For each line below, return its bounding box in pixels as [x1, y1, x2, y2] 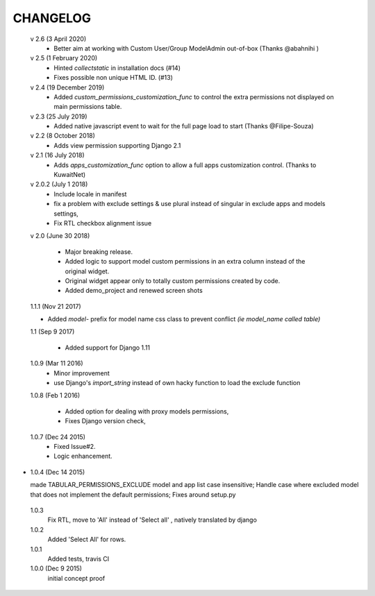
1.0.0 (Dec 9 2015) [30, 564, 83, 572]
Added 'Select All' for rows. [47, 535, 126, 544]
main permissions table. [53, 103, 122, 111]
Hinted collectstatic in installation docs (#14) [53, 63, 181, 72]
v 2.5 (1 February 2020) [30, 54, 98, 62]
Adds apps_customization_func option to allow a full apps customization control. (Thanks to [53, 160, 317, 169]
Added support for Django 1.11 [65, 343, 151, 352]
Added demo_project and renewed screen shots [65, 287, 203, 295]
